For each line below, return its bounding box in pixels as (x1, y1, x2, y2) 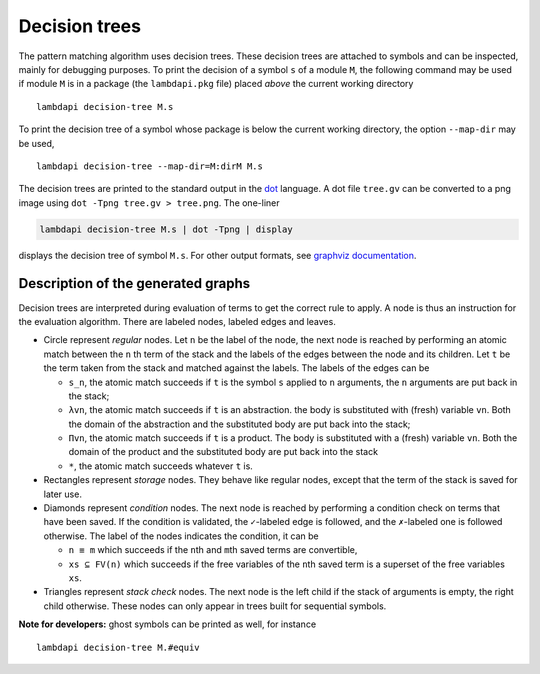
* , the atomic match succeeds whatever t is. (68, 460, 254, 472)
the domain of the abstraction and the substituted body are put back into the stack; (68, 418, 411, 430)
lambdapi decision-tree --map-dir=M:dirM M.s (36, 160, 264, 172)
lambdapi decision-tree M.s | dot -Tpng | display (39, 223, 294, 235)
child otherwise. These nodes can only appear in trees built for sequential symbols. (43, 600, 387, 612)
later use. (43, 488, 82, 500)
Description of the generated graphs (18, 275, 251, 292)
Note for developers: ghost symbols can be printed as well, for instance (18, 618, 317, 630)
